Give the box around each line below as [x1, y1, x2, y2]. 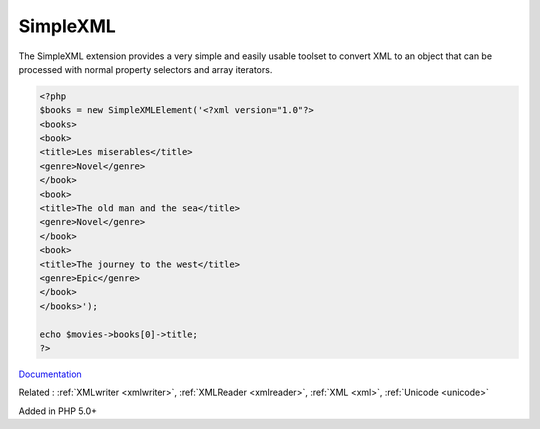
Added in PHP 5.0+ [18, 405, 98, 417]
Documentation [18, 368, 82, 380]
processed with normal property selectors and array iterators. [18, 63, 273, 75]
